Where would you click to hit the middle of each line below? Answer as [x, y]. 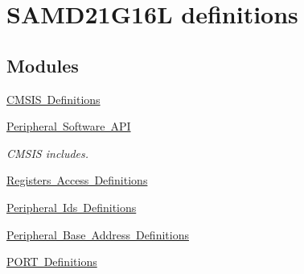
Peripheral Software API [69, 126]
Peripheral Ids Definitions [72, 207]
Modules [43, 65]
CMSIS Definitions [53, 99]
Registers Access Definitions [77, 180]
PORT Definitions [52, 262]
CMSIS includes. [48, 153]
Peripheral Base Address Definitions [98, 234]
